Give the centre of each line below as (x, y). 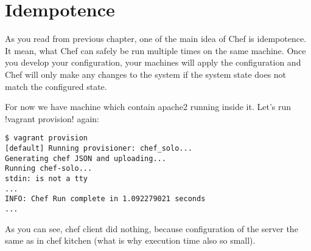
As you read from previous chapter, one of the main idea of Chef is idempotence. (156, 39)
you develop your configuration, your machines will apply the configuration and (153, 62)
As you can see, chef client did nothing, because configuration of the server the (152, 228)
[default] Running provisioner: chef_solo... (99, 148)
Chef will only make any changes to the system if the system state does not (146, 74)
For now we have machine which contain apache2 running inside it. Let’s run (148, 107)
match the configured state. (56, 86)
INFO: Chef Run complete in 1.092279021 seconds (105, 199)
